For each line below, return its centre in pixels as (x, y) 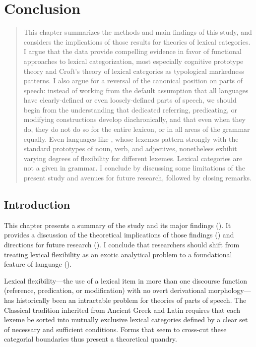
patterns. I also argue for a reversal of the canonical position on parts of (133, 81)
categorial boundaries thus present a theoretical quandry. (91, 339)
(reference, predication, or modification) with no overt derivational (105, 290)
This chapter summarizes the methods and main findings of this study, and (138, 32)
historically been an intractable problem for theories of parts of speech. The (131, 300)
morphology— (229, 290)
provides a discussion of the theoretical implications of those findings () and (119, 235)
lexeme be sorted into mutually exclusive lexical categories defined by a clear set (126, 319)
